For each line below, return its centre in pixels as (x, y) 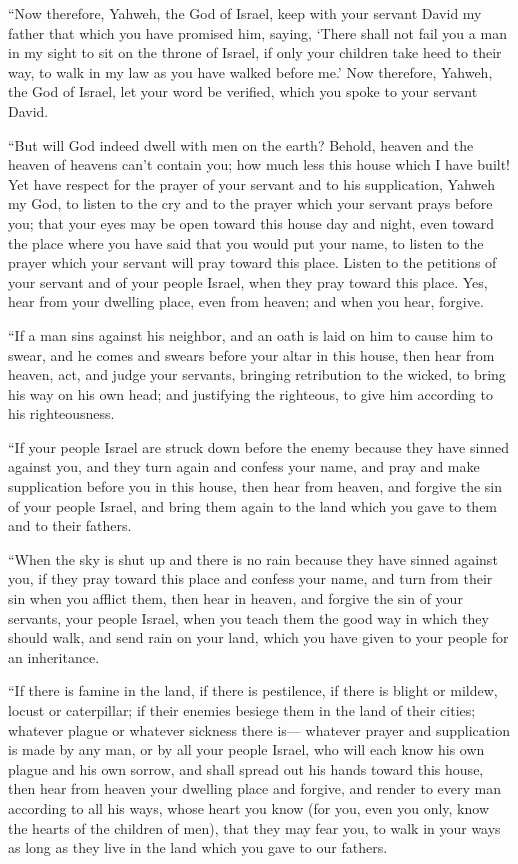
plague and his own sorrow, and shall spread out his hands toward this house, (246, 768)
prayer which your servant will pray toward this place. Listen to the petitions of (252, 262)
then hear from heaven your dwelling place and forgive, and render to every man (255, 788)
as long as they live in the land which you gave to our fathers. (198, 847)
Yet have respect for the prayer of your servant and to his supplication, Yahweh (252, 183)
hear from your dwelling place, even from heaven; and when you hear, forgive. (246, 301)
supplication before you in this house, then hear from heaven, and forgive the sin (255, 486)
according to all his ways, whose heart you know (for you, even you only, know (249, 807)
